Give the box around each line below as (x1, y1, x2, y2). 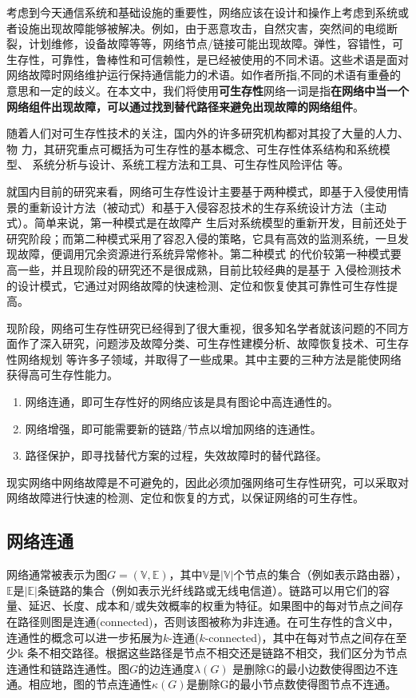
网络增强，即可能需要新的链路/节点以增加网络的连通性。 (25, 420, 322, 437)
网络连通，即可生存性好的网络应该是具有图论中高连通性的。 (25, 393, 339, 410)
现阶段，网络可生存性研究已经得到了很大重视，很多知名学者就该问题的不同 (6, 319, 398, 336)
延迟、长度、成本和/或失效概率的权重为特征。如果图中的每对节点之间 (28, 597, 392, 614)
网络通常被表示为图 (6, 566, 107, 583)
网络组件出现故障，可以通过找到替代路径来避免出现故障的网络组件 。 (6, 98, 364, 114)
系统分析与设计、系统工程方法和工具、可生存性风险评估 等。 (32, 156, 350, 173)
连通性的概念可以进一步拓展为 (6, 628, 163, 645)
